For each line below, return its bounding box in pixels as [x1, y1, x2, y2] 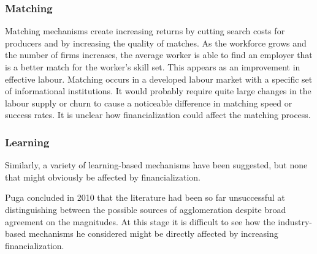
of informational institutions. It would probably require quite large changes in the [5, 84, 311, 97]
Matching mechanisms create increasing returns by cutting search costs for [5, 24, 285, 37]
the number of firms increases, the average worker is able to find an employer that [5, 48, 313, 61]
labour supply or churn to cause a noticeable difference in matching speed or [5, 96, 292, 109]
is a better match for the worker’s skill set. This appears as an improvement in [5, 61, 300, 73]
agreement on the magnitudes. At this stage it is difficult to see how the [5, 215, 275, 228]
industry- [278, 215, 312, 228]
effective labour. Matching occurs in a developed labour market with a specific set [5, 72, 313, 85]
